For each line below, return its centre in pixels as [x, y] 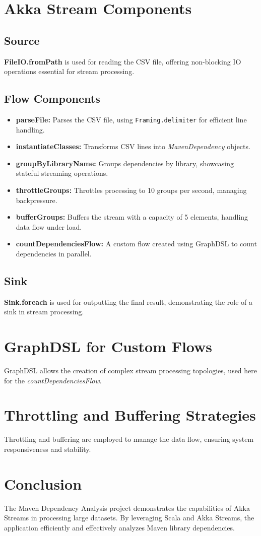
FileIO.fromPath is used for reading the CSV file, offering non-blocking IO [123, 61]
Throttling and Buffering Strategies [130, 415]
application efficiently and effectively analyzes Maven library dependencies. [119, 527]
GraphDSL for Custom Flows [108, 346]
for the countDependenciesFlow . [53, 380]
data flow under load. [49, 226]
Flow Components [52, 98]
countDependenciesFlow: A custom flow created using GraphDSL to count [136, 244]
